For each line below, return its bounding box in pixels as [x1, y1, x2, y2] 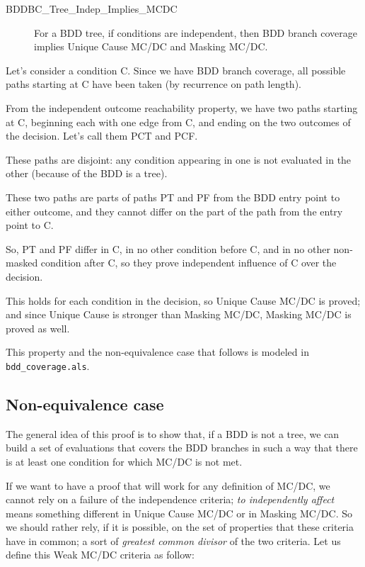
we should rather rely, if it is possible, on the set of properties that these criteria [6, 520, 354, 534]
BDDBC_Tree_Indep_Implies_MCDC [6, 1, 178, 16]
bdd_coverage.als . [6, 358, 90, 373]
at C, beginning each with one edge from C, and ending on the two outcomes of [6, 114, 351, 129]
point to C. [6, 218, 54, 232]
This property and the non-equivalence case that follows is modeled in [6, 344, 309, 359]
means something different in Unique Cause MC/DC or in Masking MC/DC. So [6, 505, 352, 520]
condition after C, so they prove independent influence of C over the [40, 255, 337, 270]
